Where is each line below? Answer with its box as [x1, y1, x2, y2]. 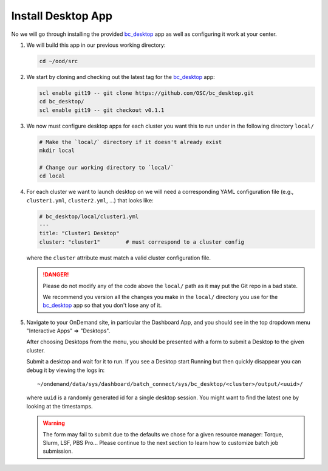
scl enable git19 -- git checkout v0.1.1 [39, 106, 165, 114]
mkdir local [39, 147, 75, 154]
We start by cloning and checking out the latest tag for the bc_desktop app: [26, 73, 215, 80]
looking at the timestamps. [26, 402, 93, 410]
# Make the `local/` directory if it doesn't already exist [39, 139, 222, 145]
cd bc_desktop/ [39, 98, 84, 105]
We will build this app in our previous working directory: [26, 41, 166, 49]
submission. [43, 447, 73, 455]
